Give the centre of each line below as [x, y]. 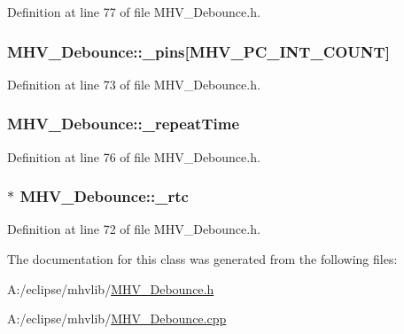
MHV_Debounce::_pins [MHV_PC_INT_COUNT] [198, 51]
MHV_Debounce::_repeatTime [124, 124]
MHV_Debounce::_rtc [104, 196]
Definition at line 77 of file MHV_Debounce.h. [134, 12]
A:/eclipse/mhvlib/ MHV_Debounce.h [111, 288]
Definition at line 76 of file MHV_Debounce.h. [134, 156]
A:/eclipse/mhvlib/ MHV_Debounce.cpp [117, 318]
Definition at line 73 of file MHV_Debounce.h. [134, 84]
